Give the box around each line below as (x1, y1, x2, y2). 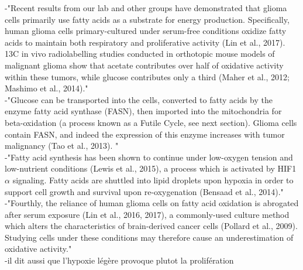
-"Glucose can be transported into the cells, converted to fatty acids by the (5, 93, 273, 105)
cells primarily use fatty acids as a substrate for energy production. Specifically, (5, 13, 290, 25)
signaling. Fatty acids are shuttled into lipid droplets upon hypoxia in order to (12, 173, 294, 186)
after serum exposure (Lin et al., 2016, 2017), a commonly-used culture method (5, 208, 290, 220)
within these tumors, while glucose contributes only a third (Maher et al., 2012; (5, 70, 290, 83)
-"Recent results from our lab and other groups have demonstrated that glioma (5, 2, 287, 13)
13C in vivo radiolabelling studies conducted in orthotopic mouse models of (5, 47, 275, 60)
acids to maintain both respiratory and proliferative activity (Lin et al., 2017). (5, 36, 285, 48)
